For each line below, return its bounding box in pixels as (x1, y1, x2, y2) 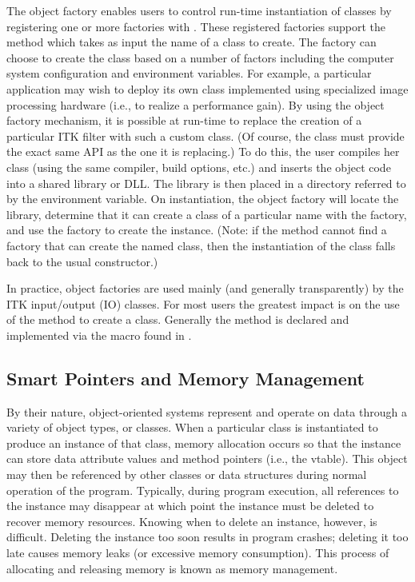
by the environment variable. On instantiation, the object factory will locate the (6, 190, 399, 207)
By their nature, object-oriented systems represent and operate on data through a (6, 403, 407, 420)
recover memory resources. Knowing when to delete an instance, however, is (6, 512, 377, 529)
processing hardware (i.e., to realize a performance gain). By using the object (6, 96, 385, 113)
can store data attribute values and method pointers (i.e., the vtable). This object (6, 450, 408, 467)
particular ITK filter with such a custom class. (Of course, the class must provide (6, 127, 405, 144)
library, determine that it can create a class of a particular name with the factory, (6, 205, 407, 222)
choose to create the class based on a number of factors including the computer (6, 49, 394, 66)
